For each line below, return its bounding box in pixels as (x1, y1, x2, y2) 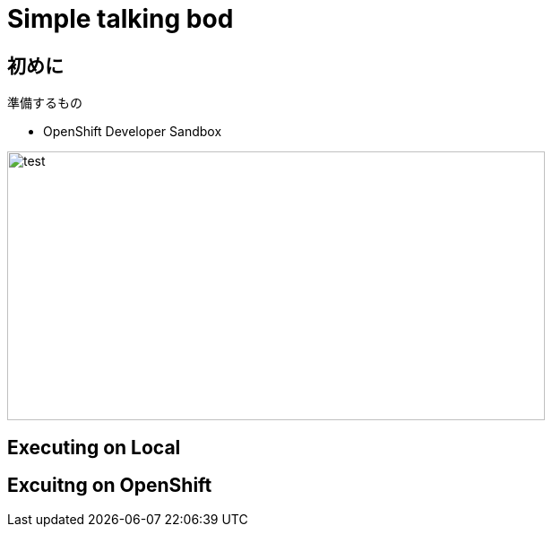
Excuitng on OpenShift (7, 474, 212, 497)
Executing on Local (7, 435, 181, 459)
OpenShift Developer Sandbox (43, 124, 222, 140)
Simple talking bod (7, 4, 234, 34)
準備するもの (7, 95, 82, 111)
